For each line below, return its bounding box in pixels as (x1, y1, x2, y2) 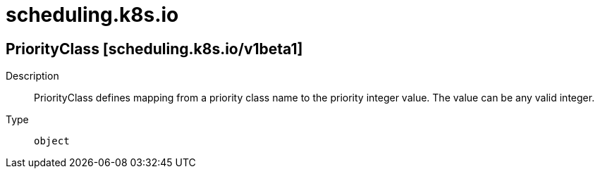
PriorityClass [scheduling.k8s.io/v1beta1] (6, 39, 303, 58)
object (34, 135, 70, 147)
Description (6, 70, 59, 82)
